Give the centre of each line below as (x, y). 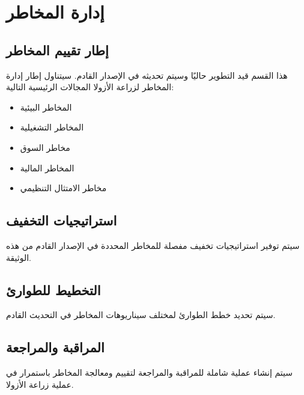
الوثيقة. (19, 257)
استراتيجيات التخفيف (62, 220)
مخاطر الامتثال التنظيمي (63, 188)
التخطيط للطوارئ (53, 289)
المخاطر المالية (47, 167)
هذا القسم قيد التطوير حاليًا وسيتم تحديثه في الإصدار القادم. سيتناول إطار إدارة (147, 75)
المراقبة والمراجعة (55, 347)
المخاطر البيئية (46, 107)
